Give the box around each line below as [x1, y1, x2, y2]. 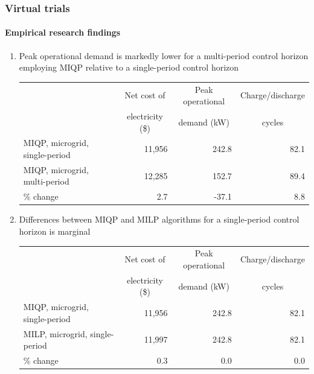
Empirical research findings [5, 26, 121, 39]
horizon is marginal [19, 225, 91, 238]
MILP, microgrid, [23, 327, 88, 340]
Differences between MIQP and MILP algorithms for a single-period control [19, 213, 300, 226]
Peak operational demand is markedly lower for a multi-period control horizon [19, 49, 309, 62]
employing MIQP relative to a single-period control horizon [19, 61, 239, 74]
